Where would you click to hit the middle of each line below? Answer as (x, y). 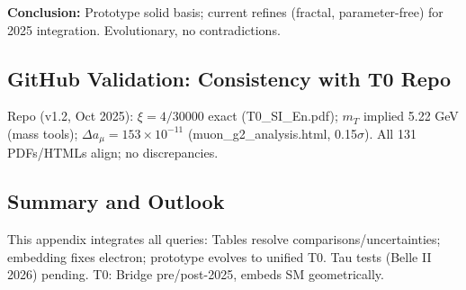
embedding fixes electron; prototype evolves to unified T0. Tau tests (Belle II (220, 256)
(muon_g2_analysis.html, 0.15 (272, 133)
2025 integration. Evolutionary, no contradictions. (144, 29)
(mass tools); (43, 133)
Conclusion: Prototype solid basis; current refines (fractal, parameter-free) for (225, 12)
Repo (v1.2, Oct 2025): (71, 116)
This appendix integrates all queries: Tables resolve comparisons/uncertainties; (224, 239)
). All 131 (390, 133)
